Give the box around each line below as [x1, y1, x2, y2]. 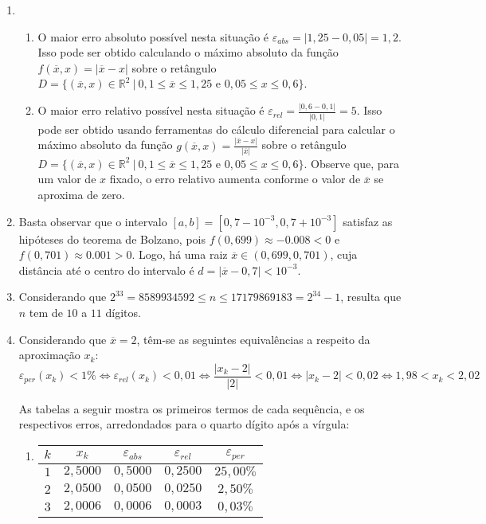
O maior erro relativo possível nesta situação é [37, 102, 265, 119]
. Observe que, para [304, 154, 400, 171]
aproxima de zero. [37, 186, 125, 202]
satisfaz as [343, 213, 393, 229]
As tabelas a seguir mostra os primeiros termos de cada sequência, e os [18, 400, 365, 416]
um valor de [37, 170, 96, 187]
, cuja [330, 246, 358, 263]
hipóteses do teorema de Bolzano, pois [18, 230, 206, 247]
